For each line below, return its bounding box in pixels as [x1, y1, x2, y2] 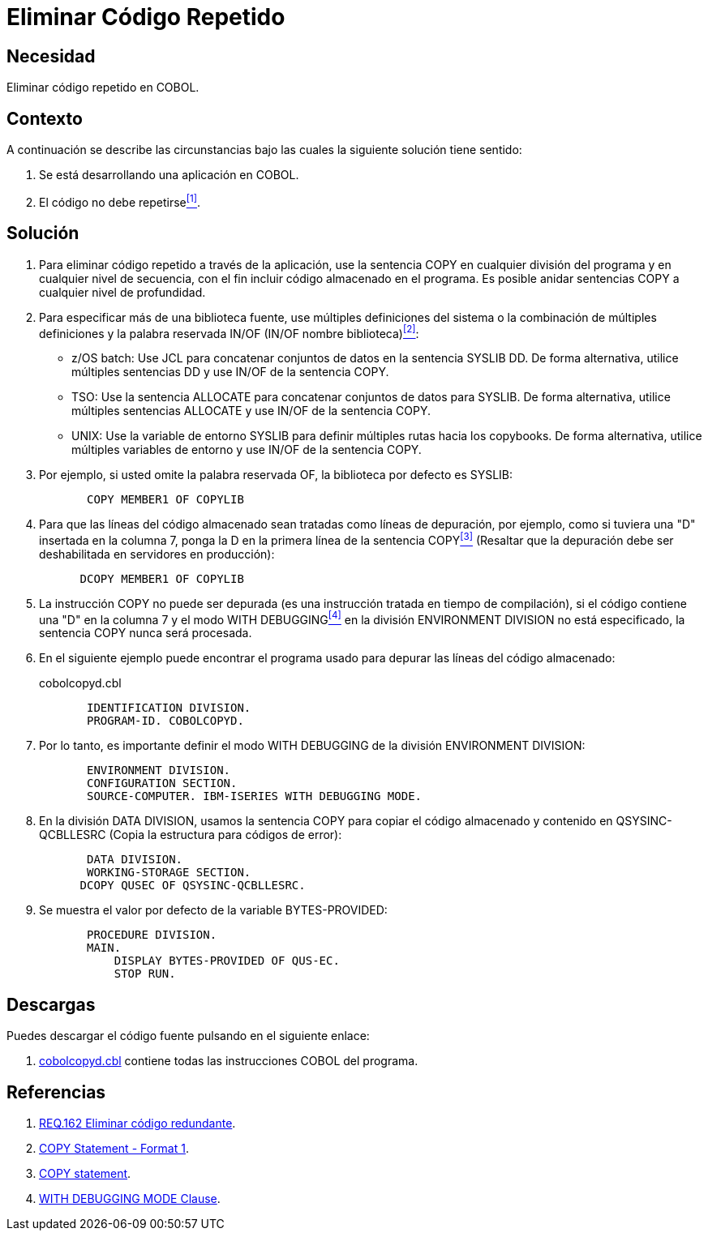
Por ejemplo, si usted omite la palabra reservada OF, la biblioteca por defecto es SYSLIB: [39, 468, 513, 482]
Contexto [6, 108, 83, 129]
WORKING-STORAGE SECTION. [87, 866, 251, 880]
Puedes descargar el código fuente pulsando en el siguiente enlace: [6, 1029, 370, 1043]
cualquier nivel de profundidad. [39, 285, 206, 299]
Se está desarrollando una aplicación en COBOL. [39, 168, 299, 182]
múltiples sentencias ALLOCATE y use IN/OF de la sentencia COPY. [71, 404, 431, 418]
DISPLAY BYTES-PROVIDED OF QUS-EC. [114, 954, 340, 968]
